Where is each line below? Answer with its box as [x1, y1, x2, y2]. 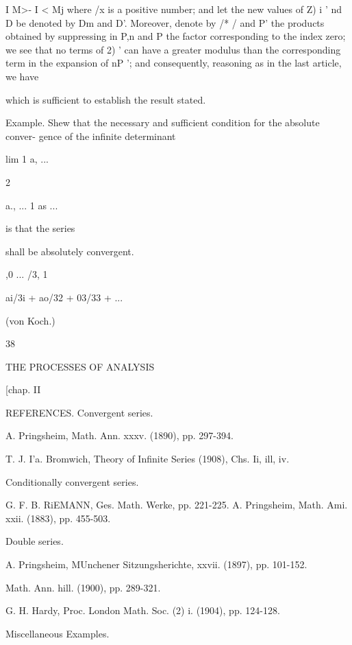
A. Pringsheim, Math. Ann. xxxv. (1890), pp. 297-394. [5, 428, 234, 443]
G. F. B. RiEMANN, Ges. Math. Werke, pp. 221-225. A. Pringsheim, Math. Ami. [5, 497, 348, 512]
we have [5, 69, 39, 83]
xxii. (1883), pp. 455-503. [5, 511, 111, 525]
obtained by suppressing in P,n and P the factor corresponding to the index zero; [5, 29, 346, 43]
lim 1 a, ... [5, 152, 49, 166]
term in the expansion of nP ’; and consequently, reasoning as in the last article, [5, 56, 342, 70]
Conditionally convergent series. [5, 474, 139, 489]
